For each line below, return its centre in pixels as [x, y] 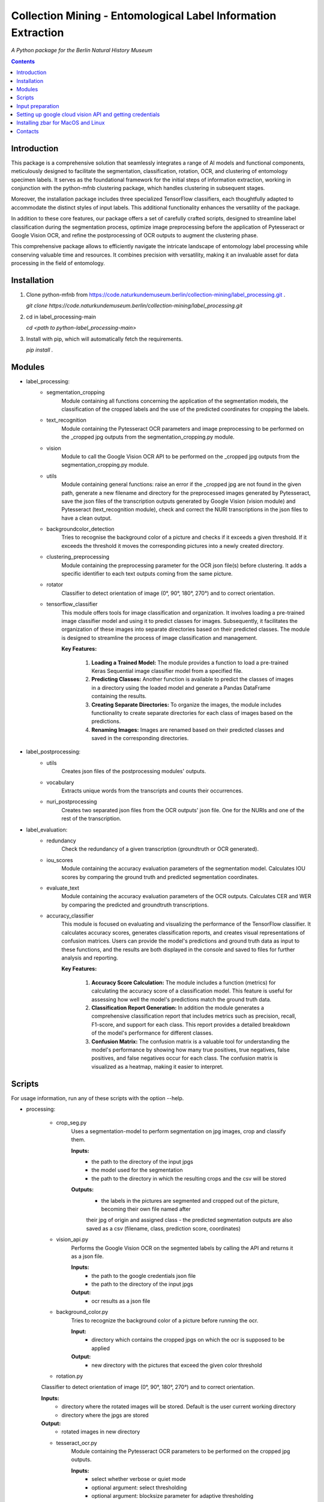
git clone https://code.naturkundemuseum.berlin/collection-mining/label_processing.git [134, 306]
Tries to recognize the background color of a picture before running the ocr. [165, 1320]
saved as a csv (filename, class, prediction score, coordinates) [163, 1228]
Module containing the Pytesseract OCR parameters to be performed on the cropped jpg [181, 1452]
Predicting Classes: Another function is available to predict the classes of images [193, 680]
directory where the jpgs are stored [105, 1415]
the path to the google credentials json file [144, 1275]
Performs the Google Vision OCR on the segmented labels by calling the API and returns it [182, 1248]
